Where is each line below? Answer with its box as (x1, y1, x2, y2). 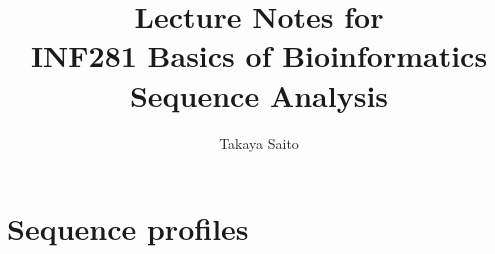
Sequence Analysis (129, 74, 389, 115)
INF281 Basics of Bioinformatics (30, 35, 488, 76)
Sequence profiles (7, 208, 249, 249)
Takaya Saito (219, 132, 299, 153)
